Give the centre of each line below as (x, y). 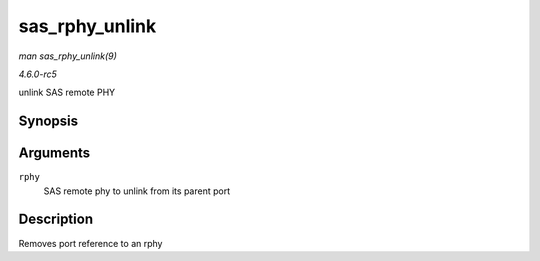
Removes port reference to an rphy (90, 243)
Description (56, 219)
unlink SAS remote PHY (67, 92)
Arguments (54, 153)
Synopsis (48, 121)
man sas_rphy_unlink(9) (67, 56)
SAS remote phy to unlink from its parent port (136, 191)
